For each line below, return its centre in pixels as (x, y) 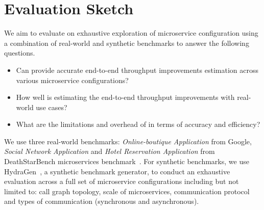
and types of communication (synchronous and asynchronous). (102, 201)
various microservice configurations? (72, 80)
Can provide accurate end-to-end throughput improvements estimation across (137, 70)
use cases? (52, 107)
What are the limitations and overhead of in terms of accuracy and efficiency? (138, 124)
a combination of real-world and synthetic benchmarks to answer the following (127, 43)
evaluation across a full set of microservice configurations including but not (122, 181)
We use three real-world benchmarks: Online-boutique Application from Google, (128, 141)
